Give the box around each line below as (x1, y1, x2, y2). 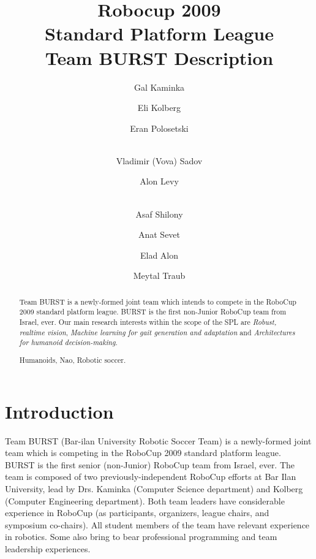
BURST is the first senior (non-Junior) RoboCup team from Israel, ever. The (5, 458, 295, 471)
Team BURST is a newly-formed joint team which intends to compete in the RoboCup (19, 296, 296, 306)
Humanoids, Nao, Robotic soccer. (19, 355, 126, 365)
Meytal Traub (133, 269, 186, 282)
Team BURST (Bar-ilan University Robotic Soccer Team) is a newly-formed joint (5, 434, 312, 447)
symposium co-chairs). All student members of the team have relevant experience (5, 518, 310, 531)
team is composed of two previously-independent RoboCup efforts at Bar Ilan (5, 470, 296, 483)
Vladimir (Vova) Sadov (116, 154, 203, 167)
